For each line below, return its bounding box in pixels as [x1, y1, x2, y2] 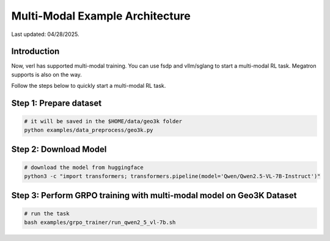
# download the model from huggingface [24, 164, 144, 171]
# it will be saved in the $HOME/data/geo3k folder [24, 118, 183, 125]
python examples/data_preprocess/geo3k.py [24, 126, 153, 134]
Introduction [11, 46, 60, 57]
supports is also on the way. [11, 71, 82, 78]
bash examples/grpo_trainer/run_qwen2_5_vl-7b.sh [24, 218, 176, 226]
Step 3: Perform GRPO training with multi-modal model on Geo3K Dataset [11, 190, 297, 201]
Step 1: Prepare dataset [11, 98, 102, 109]
